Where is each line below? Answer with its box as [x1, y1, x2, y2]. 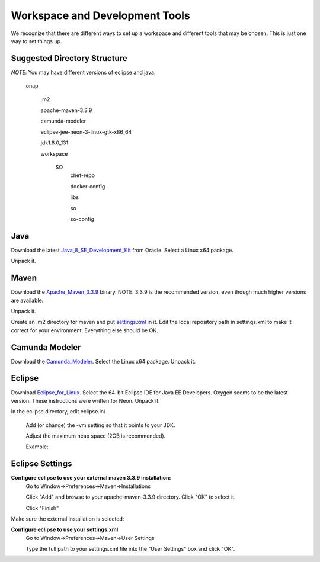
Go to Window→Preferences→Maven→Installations [25, 483, 151, 490]
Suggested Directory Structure [11, 53, 127, 63]
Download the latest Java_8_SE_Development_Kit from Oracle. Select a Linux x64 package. [11, 246, 233, 253]
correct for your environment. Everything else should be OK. [11, 326, 158, 334]
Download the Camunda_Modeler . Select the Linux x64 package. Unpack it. [11, 358, 196, 365]
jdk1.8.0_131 [40, 139, 69, 146]
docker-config [70, 182, 105, 190]
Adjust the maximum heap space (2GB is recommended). [25, 432, 166, 439]
